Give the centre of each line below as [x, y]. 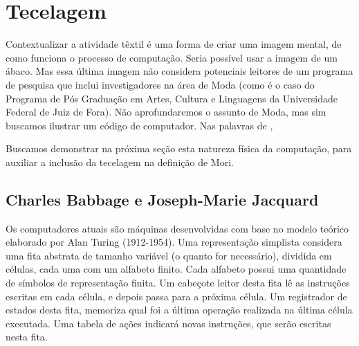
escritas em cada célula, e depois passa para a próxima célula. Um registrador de [176, 296]
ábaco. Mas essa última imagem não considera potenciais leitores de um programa [179, 71]
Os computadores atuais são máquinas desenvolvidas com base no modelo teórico [177, 228]
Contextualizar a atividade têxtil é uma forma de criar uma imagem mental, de [174, 44]
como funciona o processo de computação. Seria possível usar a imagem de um [172, 57]
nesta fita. [27, 337]
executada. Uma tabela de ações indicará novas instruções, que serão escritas [168, 323]
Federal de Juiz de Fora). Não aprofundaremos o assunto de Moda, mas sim [166, 112]
